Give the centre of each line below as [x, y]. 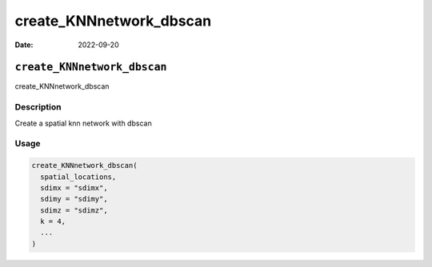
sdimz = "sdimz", [74, 210]
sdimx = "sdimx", [74, 187]
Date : [24, 45]
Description [38, 107]
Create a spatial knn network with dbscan [83, 123]
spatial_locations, [78, 177]
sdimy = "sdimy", [74, 199]
